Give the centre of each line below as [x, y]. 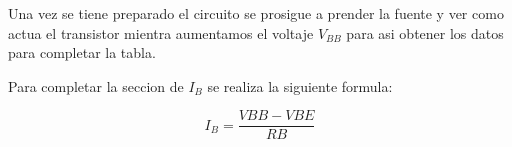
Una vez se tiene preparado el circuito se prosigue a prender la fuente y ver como [256, 13]
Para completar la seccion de [96, 85]
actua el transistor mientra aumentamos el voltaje [161, 32]
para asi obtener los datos [425, 32]
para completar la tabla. [82, 52]
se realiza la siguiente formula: [300, 85]
